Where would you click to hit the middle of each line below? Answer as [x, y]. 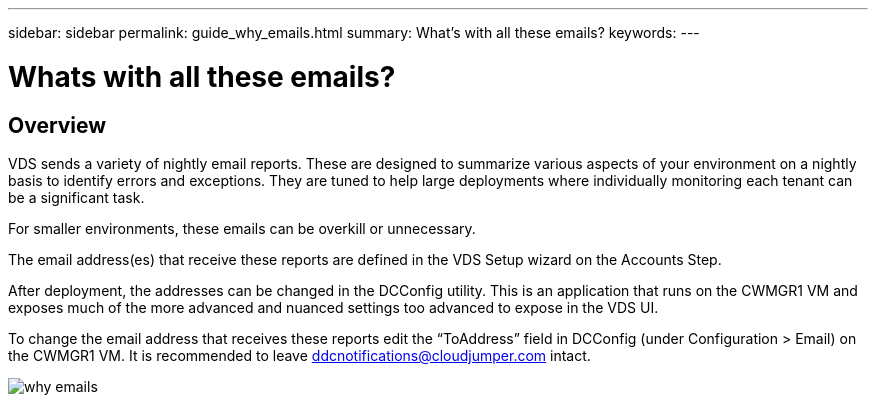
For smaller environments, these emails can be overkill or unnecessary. [242, 228]
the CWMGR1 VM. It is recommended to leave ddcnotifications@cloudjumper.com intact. [299, 355]
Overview [57, 125]
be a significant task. [76, 197]
